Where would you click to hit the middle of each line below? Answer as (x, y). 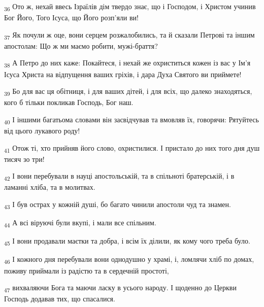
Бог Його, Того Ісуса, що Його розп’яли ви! (71, 18)
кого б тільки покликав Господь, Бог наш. (69, 102)
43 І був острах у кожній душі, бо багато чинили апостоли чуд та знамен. (118, 205)
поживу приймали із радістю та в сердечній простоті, (87, 270)
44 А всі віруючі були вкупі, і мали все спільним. (80, 223)
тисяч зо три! (24, 159)
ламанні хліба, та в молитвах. (50, 187)
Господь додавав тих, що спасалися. (60, 299)
